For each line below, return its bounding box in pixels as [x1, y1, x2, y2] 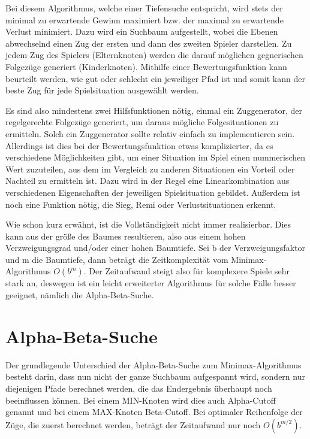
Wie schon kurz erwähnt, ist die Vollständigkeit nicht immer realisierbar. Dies [5, 218, 291, 231]
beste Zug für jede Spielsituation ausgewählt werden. [5, 84, 199, 96]
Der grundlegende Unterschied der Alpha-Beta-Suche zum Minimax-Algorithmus [5, 358, 302, 371]
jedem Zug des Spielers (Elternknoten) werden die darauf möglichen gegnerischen [5, 49, 303, 61]
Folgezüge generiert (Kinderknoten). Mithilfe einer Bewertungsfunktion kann [5, 60, 287, 72]
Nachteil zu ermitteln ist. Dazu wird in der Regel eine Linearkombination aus [5, 174, 290, 187]
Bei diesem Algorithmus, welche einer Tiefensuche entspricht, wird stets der [5, 2, 283, 14]
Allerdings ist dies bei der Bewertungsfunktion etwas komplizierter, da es [5, 139, 273, 152]
